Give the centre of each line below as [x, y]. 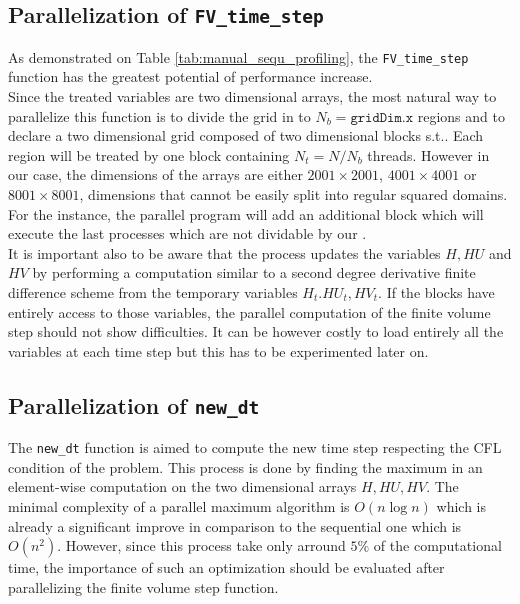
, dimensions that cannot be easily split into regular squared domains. [293, 194]
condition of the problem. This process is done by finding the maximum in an [245, 466]
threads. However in [428, 154]
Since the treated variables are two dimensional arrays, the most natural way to [252, 96]
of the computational [437, 545]
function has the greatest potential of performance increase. [190, 76]
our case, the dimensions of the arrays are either [155, 174]
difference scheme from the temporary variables [153, 291]
